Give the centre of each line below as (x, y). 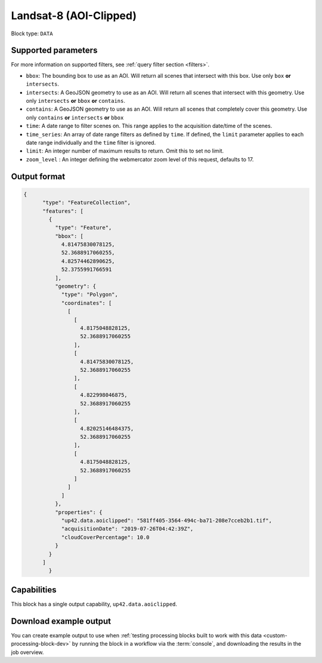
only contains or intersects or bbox (75, 117)
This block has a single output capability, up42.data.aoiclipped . (94, 604)
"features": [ (63, 211)
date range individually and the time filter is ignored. (91, 142)
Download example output (61, 621)
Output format (38, 176)
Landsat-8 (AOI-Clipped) (74, 16)
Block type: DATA (32, 33)
